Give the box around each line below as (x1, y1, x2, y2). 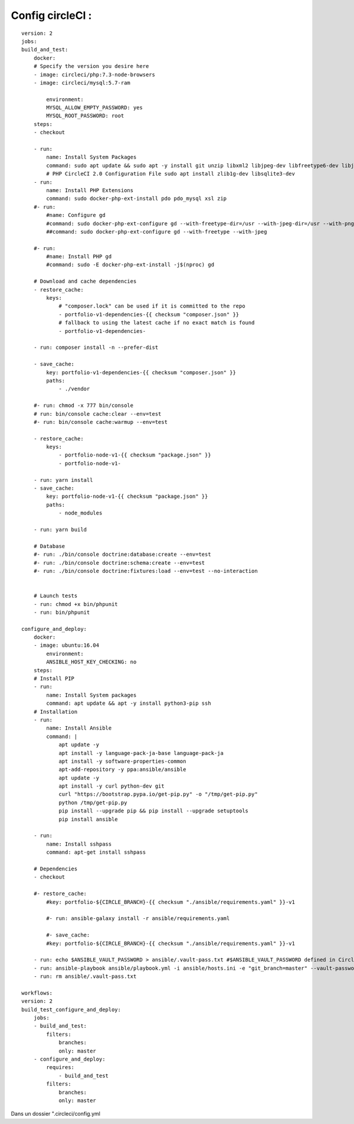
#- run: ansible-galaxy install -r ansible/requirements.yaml (46, 915, 230, 922)
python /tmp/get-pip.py (58, 799, 127, 806)
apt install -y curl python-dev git (58, 783, 165, 789)
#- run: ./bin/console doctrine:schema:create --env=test (33, 559, 205, 566)
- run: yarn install (33, 477, 93, 483)
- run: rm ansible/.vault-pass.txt (33, 973, 137, 980)
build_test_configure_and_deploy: (21, 1006, 121, 1013)
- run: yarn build (33, 526, 87, 533)
